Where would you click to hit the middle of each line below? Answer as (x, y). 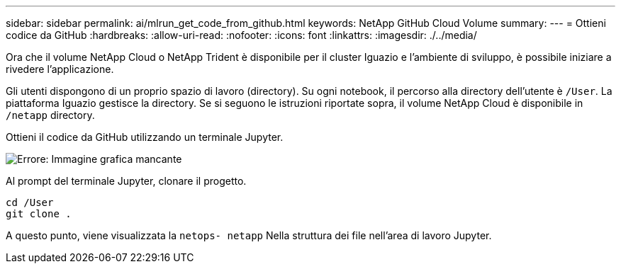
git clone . (39, 214)
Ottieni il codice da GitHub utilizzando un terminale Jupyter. (145, 137)
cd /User (30, 202)
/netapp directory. (50, 115)
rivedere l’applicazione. (60, 69)
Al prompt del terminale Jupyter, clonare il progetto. (126, 181)
